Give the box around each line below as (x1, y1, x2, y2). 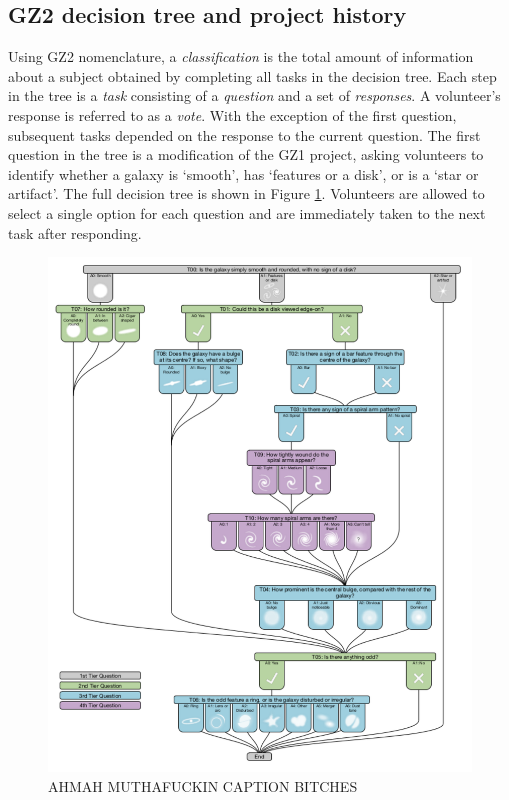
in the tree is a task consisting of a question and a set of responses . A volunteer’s (8, 85, 501, 106)
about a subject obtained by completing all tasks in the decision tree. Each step (8, 65, 497, 86)
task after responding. (8, 222, 142, 243)
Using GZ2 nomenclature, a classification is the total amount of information (8, 46, 474, 67)
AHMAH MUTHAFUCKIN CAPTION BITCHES (48, 775, 358, 796)
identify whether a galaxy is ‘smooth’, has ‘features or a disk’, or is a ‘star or (8, 163, 479, 184)
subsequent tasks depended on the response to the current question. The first (8, 124, 481, 145)
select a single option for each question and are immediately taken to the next (8, 202, 486, 223)
